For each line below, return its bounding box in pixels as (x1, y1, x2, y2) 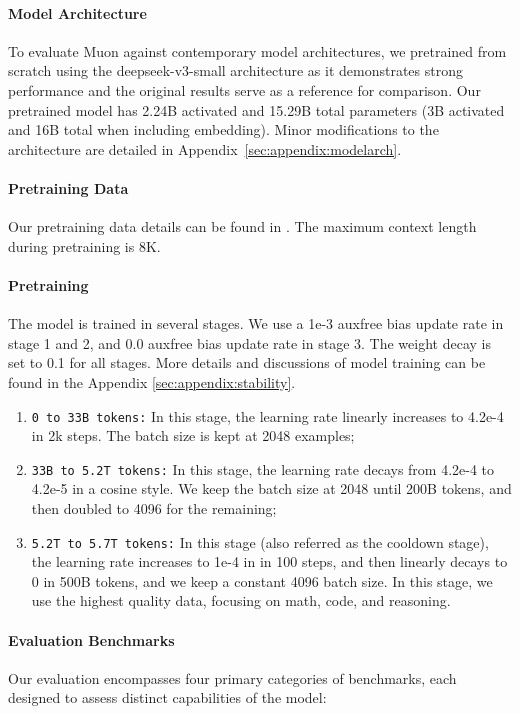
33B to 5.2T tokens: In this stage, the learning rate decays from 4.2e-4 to (31, 458, 495, 479)
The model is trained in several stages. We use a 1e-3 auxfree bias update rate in (8, 313, 504, 334)
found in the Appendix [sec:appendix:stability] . (8, 371, 296, 392)
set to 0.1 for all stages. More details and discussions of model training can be (8, 352, 486, 373)
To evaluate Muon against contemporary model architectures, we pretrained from (8, 40, 507, 61)
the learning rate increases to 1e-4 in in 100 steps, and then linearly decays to (31, 551, 508, 572)
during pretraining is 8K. (8, 235, 161, 256)
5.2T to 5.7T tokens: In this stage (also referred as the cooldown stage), (31, 531, 489, 552)
